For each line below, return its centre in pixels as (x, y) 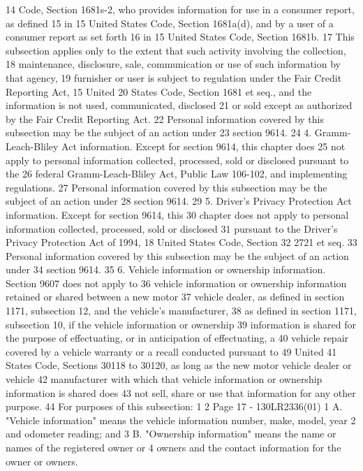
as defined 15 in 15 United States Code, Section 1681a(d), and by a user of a (170, 23)
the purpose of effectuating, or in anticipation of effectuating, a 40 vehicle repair (177, 338)
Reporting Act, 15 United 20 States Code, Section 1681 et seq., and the (159, 91)
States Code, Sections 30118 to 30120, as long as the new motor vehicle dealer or (179, 365)
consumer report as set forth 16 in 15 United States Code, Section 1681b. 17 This (180, 37)
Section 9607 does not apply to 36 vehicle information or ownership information (176, 283)
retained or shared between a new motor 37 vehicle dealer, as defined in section (175, 297)
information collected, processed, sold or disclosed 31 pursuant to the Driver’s (172, 228)
